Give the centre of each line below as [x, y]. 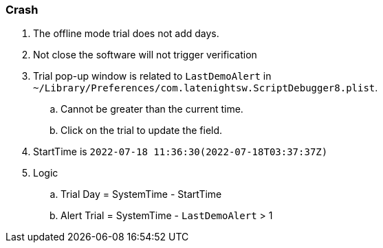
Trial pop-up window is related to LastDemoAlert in [152, 76]
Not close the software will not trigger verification [145, 55]
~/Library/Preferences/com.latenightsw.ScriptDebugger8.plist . [206, 88]
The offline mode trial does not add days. [126, 34]
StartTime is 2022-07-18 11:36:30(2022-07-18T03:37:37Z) [180, 152]
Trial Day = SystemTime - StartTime [141, 194]
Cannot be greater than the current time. [152, 109]
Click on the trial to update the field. [142, 131]
